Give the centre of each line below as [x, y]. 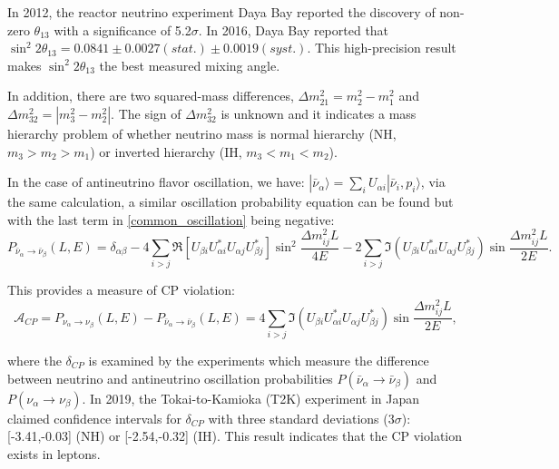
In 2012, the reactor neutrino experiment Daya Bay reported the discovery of [221, 12]
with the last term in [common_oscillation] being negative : [171, 219]
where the [34, 360]
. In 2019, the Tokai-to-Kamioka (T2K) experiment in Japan [251, 398]
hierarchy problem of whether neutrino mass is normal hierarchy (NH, [202, 133]
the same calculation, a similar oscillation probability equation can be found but [230, 202]
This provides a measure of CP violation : [121, 290]
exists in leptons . [54, 453]
